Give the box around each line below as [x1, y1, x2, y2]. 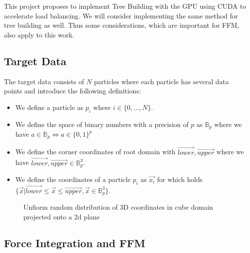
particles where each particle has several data [94, 76, 229, 86]
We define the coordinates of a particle [15, 174, 131, 184]
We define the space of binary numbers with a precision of [15, 119, 189, 129]
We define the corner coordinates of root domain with [15, 146, 176, 157]
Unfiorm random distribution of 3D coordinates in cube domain [23, 202, 213, 212]
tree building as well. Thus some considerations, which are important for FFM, [4, 20, 239, 30]
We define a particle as [15, 102, 84, 112]
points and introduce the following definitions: [4, 86, 141, 96]
